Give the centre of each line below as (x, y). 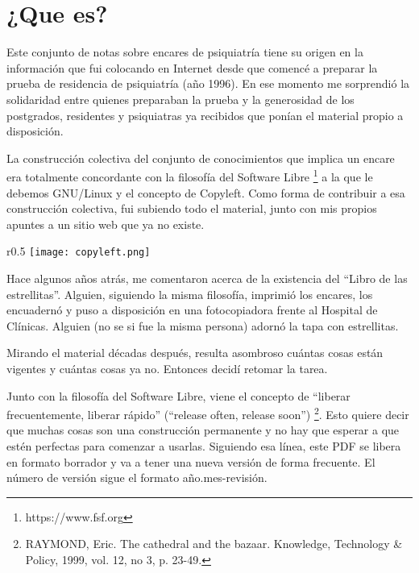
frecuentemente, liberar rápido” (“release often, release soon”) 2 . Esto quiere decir (208, 413)
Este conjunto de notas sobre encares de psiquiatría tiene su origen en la (185, 52)
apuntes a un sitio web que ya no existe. (106, 224)
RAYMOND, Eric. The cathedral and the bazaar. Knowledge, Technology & (214, 544)
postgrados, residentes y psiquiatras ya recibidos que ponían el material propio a (205, 115)
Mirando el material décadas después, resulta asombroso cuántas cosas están (195, 353)
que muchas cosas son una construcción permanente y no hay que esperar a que (203, 430)
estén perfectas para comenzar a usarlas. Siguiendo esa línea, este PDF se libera (204, 445)
